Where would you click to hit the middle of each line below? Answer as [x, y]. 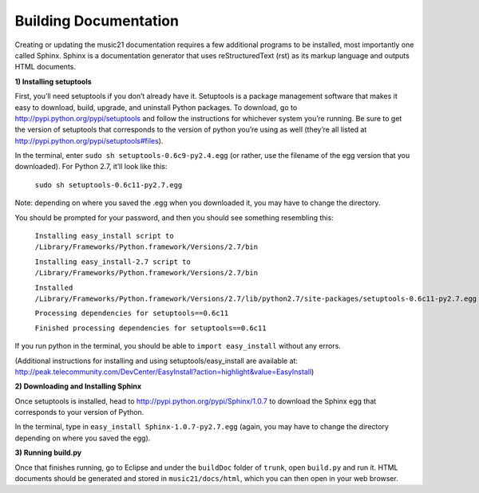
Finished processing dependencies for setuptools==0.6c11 [150, 328]
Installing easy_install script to [105, 236]
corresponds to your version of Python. [79, 412]
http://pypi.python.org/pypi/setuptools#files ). [89, 140]
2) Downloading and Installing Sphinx [78, 386]
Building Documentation [97, 21]
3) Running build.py [48, 453]
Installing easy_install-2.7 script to [113, 262]
